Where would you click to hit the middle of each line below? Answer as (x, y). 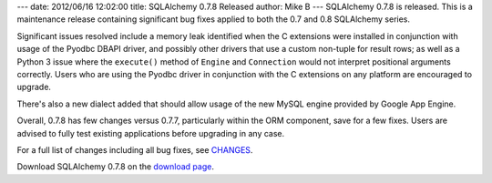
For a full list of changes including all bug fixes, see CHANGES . (135, 149)
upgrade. (34, 87)
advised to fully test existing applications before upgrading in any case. (151, 133)
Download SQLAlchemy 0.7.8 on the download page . (115, 167)
